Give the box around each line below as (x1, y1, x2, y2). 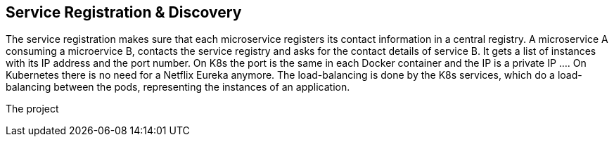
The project (6, 103, 59, 115)
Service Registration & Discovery (6, 4, 242, 21)
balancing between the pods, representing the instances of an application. (6, 81, 350, 93)
